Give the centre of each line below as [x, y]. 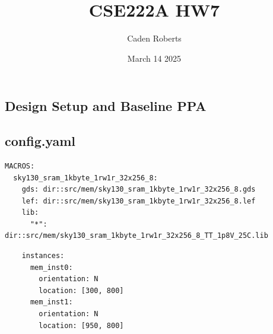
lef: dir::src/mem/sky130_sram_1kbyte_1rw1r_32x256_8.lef [139, 201]
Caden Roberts [154, 38]
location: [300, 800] [81, 290]
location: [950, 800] [81, 325]
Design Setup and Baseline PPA [106, 106]
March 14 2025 [154, 58]
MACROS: [20, 166]
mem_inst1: [51, 302]
